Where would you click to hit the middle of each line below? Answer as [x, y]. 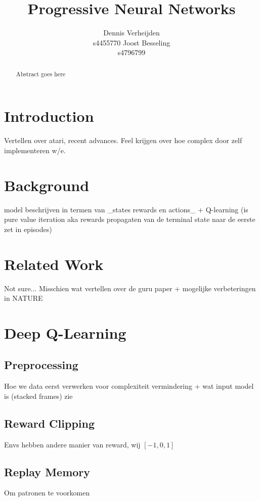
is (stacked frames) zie [38, 396]
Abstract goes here [41, 74]
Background [47, 185]
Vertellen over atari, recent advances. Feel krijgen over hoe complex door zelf [123, 140]
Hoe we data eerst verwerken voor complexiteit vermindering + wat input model [129, 386]
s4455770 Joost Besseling [132, 42]
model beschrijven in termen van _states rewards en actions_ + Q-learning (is [126, 209]
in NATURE [24, 298]
